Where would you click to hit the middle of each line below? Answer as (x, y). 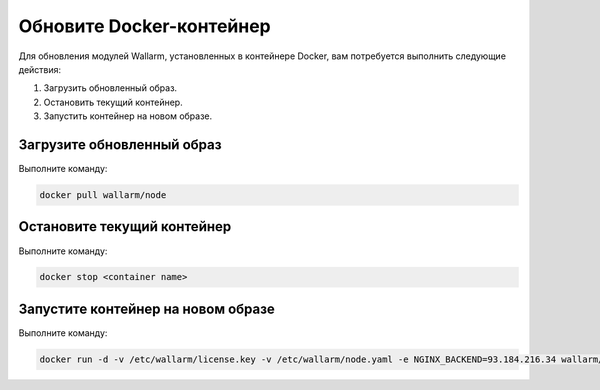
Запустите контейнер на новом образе (146, 308)
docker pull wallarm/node (103, 195)
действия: (40, 69)
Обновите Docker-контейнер (145, 26)
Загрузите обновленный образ (120, 144)
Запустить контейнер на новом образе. (128, 116)
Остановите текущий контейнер (125, 226)
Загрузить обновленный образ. (110, 88)
